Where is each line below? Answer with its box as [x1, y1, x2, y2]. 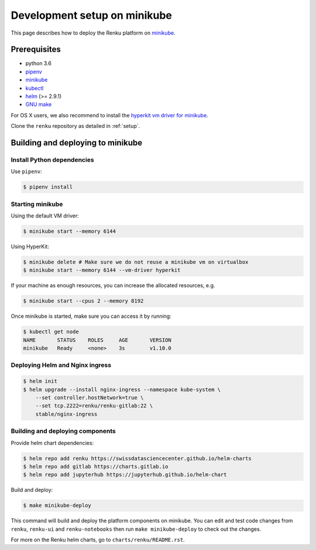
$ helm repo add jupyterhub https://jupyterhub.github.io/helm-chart [23, 471, 227, 478]
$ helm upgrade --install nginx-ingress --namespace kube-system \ [23, 386, 221, 393]
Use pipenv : [11, 168, 42, 175]
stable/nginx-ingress [35, 410, 98, 417]
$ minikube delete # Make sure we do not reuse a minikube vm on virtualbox [23, 259, 249, 266]
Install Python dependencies [11, 155, 94, 164]
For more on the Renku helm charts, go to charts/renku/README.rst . [11, 537, 185, 544]
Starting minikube [11, 200, 63, 208]
